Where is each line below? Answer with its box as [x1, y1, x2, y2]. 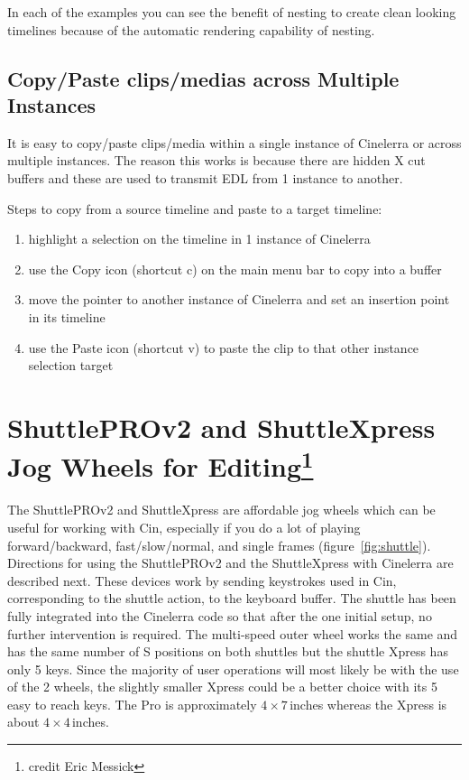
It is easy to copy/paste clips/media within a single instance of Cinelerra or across [7, 133, 462, 152]
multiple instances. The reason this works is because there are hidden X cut [7, 151, 426, 170]
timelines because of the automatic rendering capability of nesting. [7, 20, 375, 39]
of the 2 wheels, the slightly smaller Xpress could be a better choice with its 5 [7, 677, 437, 696]
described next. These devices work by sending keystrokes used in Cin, [7, 571, 397, 590]
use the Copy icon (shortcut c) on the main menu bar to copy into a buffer [28, 259, 442, 278]
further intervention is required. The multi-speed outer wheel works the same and [7, 624, 458, 643]
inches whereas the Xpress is [290, 694, 447, 713]
